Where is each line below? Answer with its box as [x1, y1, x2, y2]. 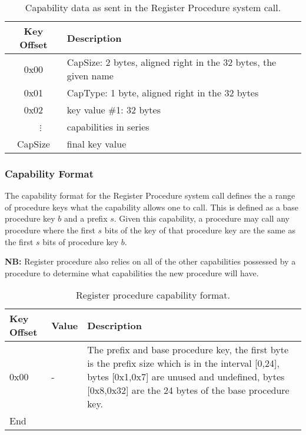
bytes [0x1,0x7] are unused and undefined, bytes [87, 370, 285, 384]
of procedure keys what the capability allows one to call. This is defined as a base [5, 200, 299, 213]
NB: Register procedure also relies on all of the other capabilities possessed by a [5, 255, 296, 267]
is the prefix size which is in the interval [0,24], [87, 356, 280, 370]
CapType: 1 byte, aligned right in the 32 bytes [66, 86, 259, 99]
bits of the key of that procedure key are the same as [104, 224, 296, 236]
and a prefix [64, 212, 108, 225]
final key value [66, 137, 127, 150]
